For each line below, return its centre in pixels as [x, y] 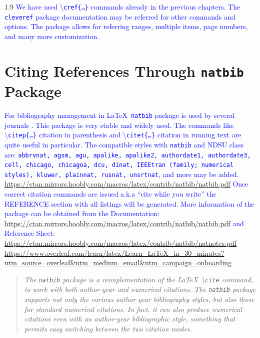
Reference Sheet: [30, 233]
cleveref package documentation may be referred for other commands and [120, 16]
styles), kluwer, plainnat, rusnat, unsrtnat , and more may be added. [122, 174]
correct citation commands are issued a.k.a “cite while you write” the [110, 194]
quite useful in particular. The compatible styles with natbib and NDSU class [124, 144]
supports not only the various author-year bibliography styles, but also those [139, 299]
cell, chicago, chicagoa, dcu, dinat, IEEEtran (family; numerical [119, 165]
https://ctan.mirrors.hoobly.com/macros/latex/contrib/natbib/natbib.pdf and [124, 223]
